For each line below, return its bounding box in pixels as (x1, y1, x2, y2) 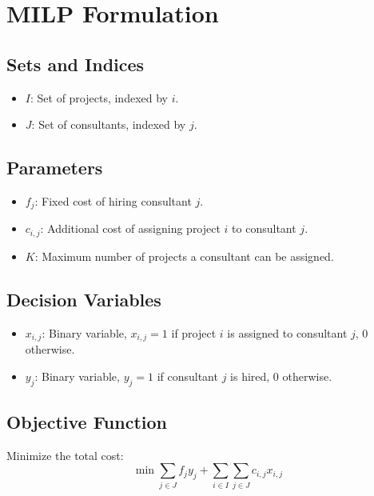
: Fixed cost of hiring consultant (34, 192, 192, 209)
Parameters (6, 155, 103, 180)
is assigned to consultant (227, 324, 348, 341)
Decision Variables (6, 286, 161, 311)
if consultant (157, 367, 218, 384)
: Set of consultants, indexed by (31, 116, 186, 133)
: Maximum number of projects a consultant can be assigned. (34, 247, 334, 264)
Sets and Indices (6, 51, 145, 76)
